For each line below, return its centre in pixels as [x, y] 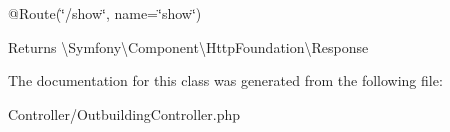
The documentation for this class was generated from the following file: [225, 80]
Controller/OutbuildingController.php [124, 113]
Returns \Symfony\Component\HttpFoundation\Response [188, 46]
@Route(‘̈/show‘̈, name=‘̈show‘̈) [105, 13]
